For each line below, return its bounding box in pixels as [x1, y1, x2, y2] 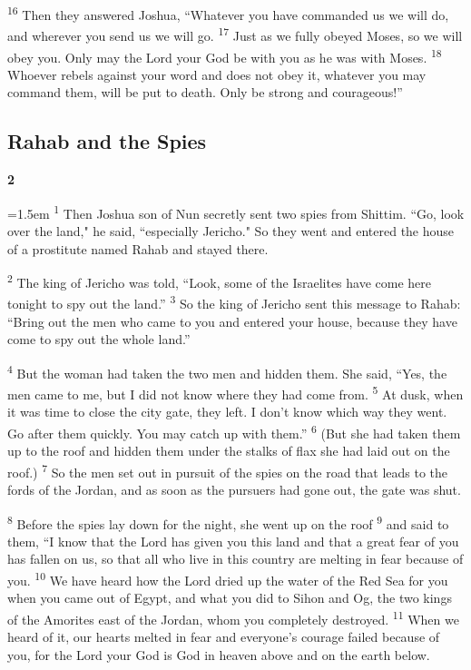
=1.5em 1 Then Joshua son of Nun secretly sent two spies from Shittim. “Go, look [7, 201, 465, 222]
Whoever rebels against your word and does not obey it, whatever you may [7, 64, 427, 84]
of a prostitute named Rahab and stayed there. [7, 239, 269, 258]
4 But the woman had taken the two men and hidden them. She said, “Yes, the [7, 360, 447, 382]
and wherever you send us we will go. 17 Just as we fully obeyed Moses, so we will [7, 24, 463, 44]
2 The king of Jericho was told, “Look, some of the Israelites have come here [7, 271, 432, 291]
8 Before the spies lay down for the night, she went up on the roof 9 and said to [7, 511, 449, 533]
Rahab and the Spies [7, 127, 207, 155]
